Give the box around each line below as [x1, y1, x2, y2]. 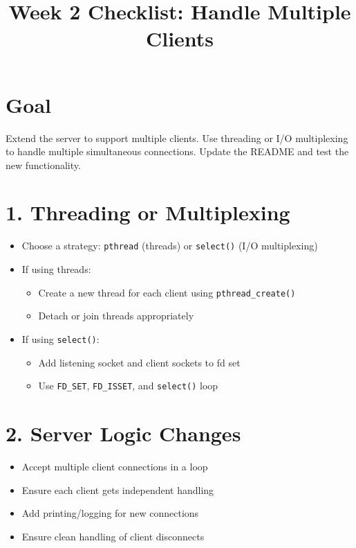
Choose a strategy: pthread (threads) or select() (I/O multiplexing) [21, 238, 318, 253]
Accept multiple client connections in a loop [21, 459, 208, 473]
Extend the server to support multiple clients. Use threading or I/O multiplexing [6, 130, 348, 145]
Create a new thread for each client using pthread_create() [38, 285, 296, 299]
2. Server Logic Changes [6, 419, 241, 447]
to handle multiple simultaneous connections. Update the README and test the [6, 144, 349, 159]
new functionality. [6, 157, 81, 172]
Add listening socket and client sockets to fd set [38, 355, 241, 369]
